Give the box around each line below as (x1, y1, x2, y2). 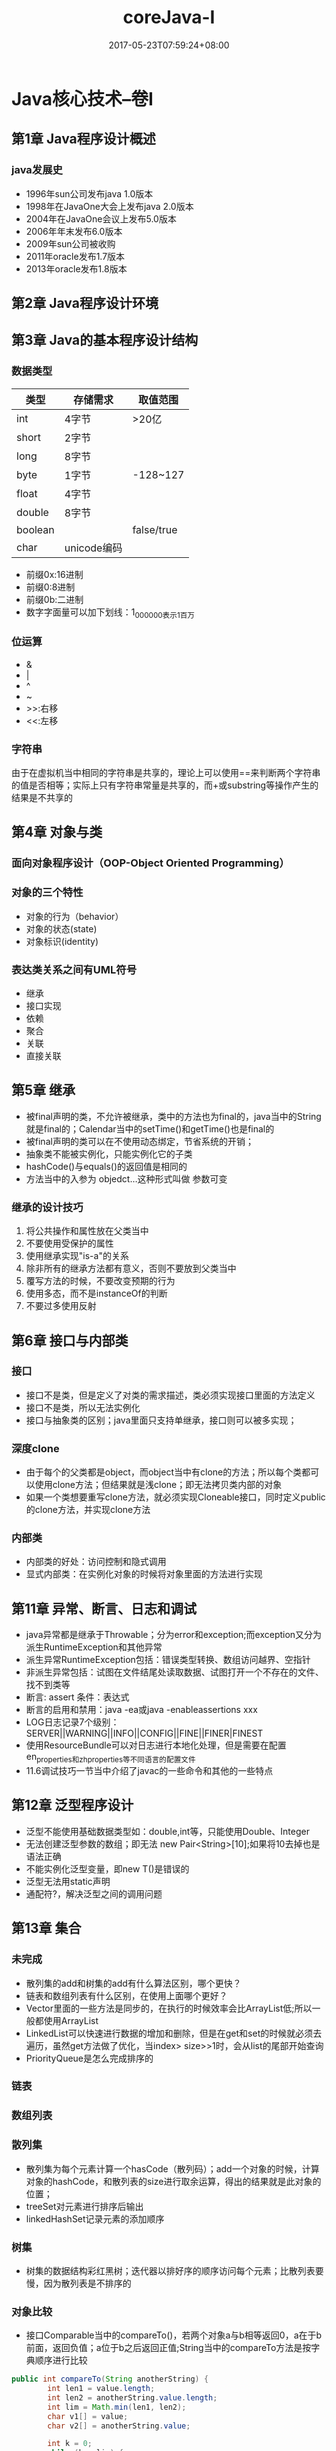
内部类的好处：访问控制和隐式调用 (25, 1556, 167, 1568)
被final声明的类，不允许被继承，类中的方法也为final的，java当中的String (25, 1110, 322, 1122)
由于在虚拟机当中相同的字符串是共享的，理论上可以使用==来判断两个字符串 (11, 767, 321, 779)
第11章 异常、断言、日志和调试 (11, 1600, 198, 1617)
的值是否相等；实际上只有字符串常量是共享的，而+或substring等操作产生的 (11, 779, 319, 791)
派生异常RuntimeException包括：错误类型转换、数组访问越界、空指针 (25, 1654, 311, 1666)
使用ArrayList (43, 2014, 99, 2026)
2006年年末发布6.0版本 (25, 225, 123, 237)
